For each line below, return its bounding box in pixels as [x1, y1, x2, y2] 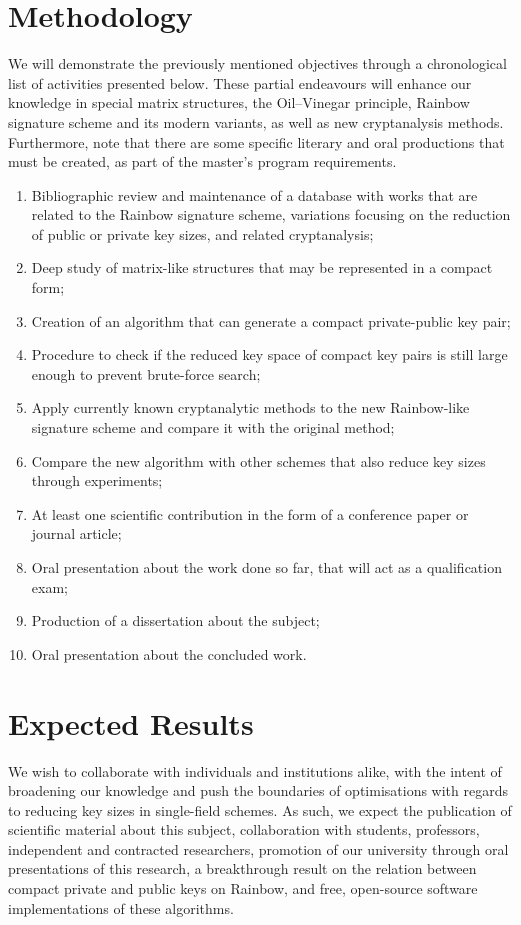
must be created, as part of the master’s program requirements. [8, 151, 397, 172]
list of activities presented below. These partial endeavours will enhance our [8, 72, 472, 93]
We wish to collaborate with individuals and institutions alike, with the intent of [8, 760, 502, 781]
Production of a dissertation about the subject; [31, 610, 320, 631]
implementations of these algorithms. [8, 897, 234, 918]
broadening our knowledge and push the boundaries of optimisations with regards [8, 780, 508, 801]
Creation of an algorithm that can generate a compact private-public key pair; [31, 310, 511, 331]
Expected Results [8, 702, 254, 743]
